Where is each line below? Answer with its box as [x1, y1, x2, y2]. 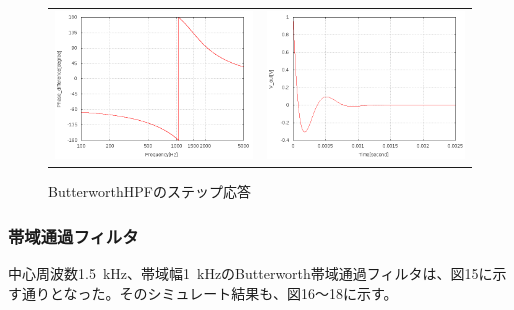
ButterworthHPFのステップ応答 [48, 181, 251, 202]
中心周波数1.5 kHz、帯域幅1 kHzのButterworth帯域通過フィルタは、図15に [8, 263, 493, 284]
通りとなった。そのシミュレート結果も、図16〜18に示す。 [21, 282, 398, 303]
